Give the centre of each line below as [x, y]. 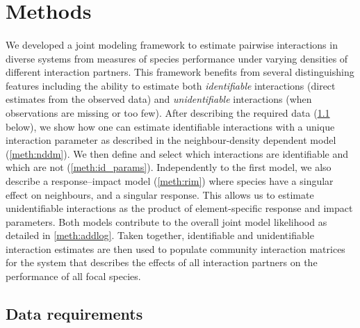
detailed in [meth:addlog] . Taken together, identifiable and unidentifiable [160, 235]
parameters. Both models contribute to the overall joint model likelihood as [166, 221]
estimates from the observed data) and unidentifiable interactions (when [159, 99]
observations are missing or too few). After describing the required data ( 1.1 [168, 112]
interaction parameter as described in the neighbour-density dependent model [171, 140]
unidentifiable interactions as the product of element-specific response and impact [179, 208]
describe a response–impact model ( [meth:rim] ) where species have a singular [170, 180]
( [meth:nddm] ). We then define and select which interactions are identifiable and [177, 153]
